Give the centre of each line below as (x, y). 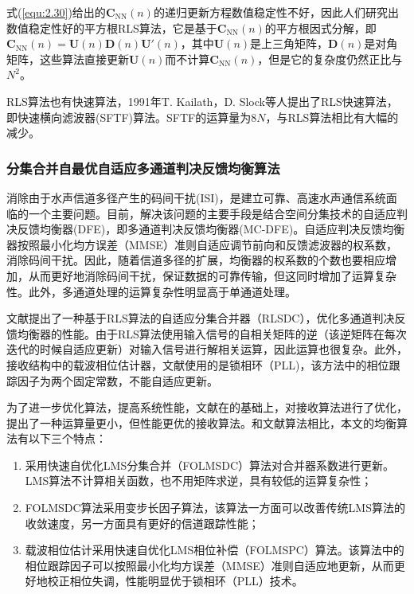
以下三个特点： (67, 438)
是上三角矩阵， (289, 43)
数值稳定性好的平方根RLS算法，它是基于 (112, 27)
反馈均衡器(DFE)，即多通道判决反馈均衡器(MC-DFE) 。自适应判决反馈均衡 (211, 229)
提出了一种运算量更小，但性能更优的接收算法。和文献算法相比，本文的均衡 (201, 422)
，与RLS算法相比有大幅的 (332, 117)
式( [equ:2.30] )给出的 (56, 12)
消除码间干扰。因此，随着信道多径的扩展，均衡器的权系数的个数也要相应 (196, 260)
